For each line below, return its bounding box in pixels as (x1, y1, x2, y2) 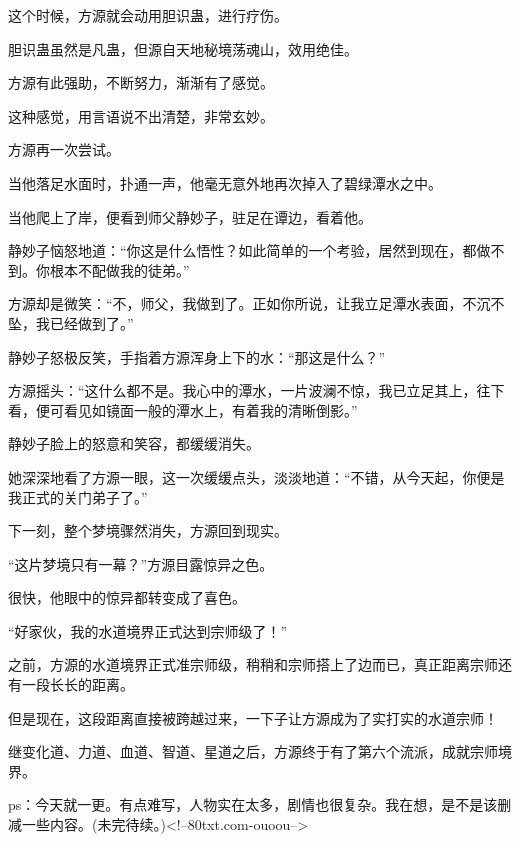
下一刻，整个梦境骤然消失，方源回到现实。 (8, 520, 288, 541)
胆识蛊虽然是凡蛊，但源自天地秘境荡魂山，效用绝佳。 (8, 38, 358, 59)
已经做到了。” (49, 312, 134, 333)
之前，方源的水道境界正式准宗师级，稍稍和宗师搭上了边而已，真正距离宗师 (8, 654, 498, 675)
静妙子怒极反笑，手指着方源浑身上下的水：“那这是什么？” (8, 346, 386, 367)
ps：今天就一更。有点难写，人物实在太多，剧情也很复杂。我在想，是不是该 (8, 794, 498, 815)
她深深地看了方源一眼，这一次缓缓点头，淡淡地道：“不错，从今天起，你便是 (8, 466, 505, 487)
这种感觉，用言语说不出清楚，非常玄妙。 (8, 105, 274, 126)
